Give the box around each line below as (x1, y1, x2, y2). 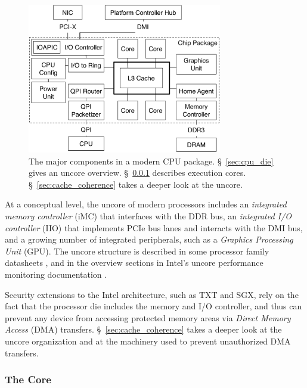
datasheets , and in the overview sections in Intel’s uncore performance (5, 256, 263, 269)
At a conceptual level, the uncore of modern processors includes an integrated (5, 198, 287, 210)
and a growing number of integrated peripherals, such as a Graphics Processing (5, 233, 293, 246)
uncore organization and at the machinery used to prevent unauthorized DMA (5, 334, 291, 347)
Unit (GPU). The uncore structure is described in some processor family (5, 244, 269, 257)
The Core (5, 372, 51, 387)
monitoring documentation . (5, 268, 107, 281)
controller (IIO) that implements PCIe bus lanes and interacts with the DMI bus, (5, 221, 303, 234)
